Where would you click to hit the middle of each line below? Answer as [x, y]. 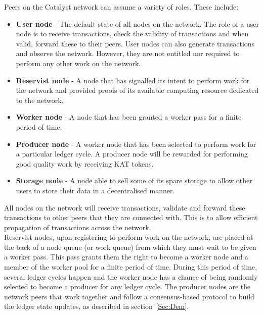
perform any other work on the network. [78, 63]
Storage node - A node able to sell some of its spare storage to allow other [134, 180]
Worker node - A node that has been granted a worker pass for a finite [129, 117]
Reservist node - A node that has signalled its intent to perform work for [133, 80]
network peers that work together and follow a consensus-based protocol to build [129, 296]
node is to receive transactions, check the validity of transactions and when [132, 34]
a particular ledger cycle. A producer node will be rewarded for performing [132, 154]
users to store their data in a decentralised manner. [95, 190]
